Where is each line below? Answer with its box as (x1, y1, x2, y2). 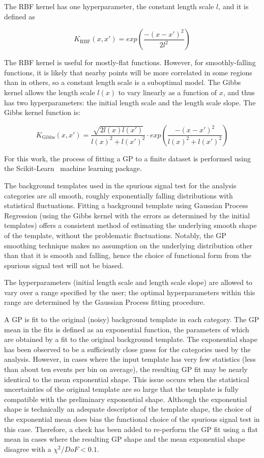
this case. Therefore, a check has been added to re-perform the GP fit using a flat (4, 423, 258, 434)
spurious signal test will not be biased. (4, 260, 124, 270)
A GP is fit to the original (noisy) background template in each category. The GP (4, 314, 259, 325)
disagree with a (4, 443, 51, 454)
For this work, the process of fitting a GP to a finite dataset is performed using (4, 153, 251, 163)
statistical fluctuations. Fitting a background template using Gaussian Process (4, 200, 248, 211)
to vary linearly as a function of (118, 87, 217, 97)
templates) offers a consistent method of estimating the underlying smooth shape (4, 220, 257, 231)
